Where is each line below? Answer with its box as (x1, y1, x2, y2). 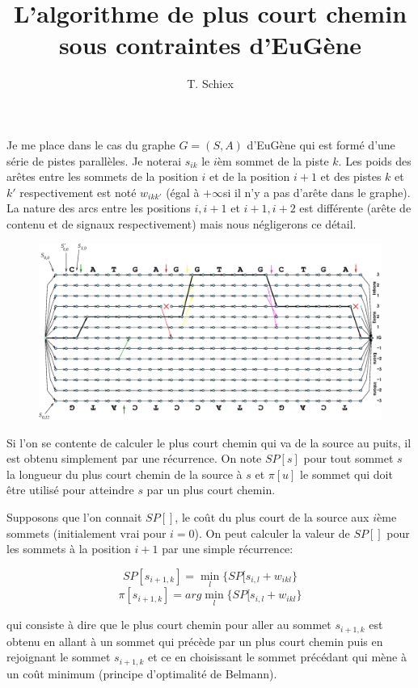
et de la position (209, 168, 290, 185)
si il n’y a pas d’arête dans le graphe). (222, 183, 411, 200)
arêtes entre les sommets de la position (6, 168, 198, 185)
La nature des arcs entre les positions (6, 199, 191, 216)
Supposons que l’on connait (6, 509, 142, 526)
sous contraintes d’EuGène (58, 28, 362, 61)
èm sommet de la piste (217, 152, 329, 169)
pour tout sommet (303, 450, 394, 467)
